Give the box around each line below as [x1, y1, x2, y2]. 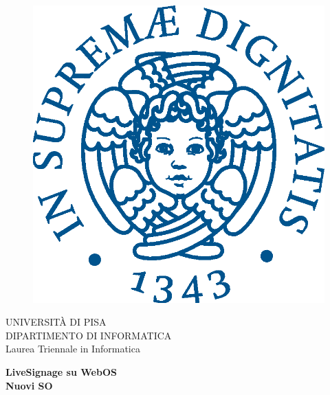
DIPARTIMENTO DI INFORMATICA [5, 328, 172, 342]
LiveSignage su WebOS [5, 364, 117, 379]
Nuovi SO [5, 378, 53, 392]
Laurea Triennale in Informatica [5, 341, 140, 356]
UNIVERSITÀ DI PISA [5, 315, 107, 329]
